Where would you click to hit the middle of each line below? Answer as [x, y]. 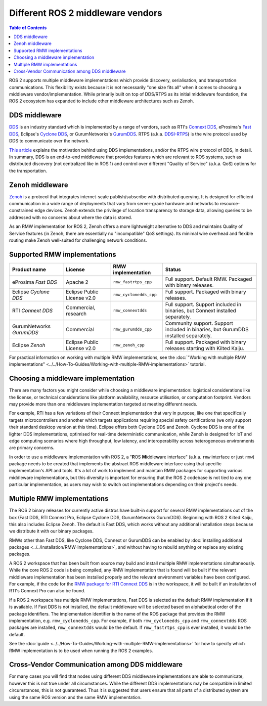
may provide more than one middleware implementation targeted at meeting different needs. [103, 404]
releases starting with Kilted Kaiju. [205, 348]
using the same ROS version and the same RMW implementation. [75, 697]
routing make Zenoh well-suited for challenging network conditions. [78, 240]
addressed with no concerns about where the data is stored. [71, 217]
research [76, 313]
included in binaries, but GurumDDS [207, 329]
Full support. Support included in [203, 304]
